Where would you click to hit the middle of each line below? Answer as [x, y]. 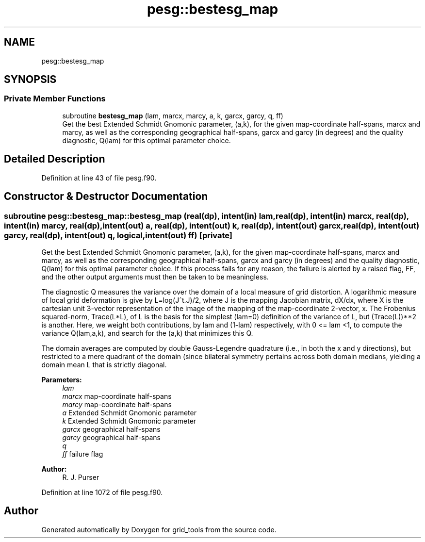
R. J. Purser [81, 477]
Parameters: [62, 379]
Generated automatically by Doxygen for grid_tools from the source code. [159, 529]
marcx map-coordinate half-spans [117, 396]
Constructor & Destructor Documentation [106, 197]
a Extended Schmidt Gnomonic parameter [129, 412]
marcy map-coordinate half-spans [117, 404]
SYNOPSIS [30, 80]
